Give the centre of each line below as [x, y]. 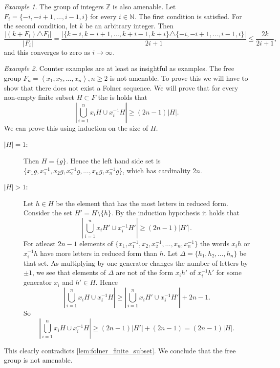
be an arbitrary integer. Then [129, 26]
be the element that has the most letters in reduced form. [142, 203]
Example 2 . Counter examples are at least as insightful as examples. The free [119, 68]
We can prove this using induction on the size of [76, 127]
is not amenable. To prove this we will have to [179, 78]
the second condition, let [41, 26]
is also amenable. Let [144, 6]
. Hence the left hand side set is [113, 161]
